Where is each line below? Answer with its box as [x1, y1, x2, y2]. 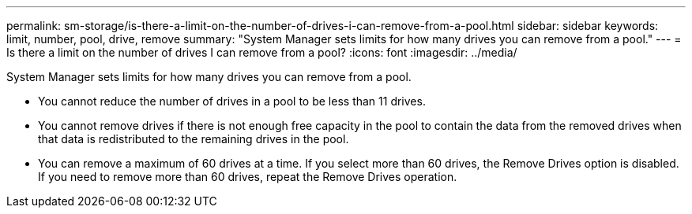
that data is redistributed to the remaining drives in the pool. [38, 132, 349, 146]
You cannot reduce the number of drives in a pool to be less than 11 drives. [38, 94, 426, 108]
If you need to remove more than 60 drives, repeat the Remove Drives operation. [38, 170, 457, 183]
